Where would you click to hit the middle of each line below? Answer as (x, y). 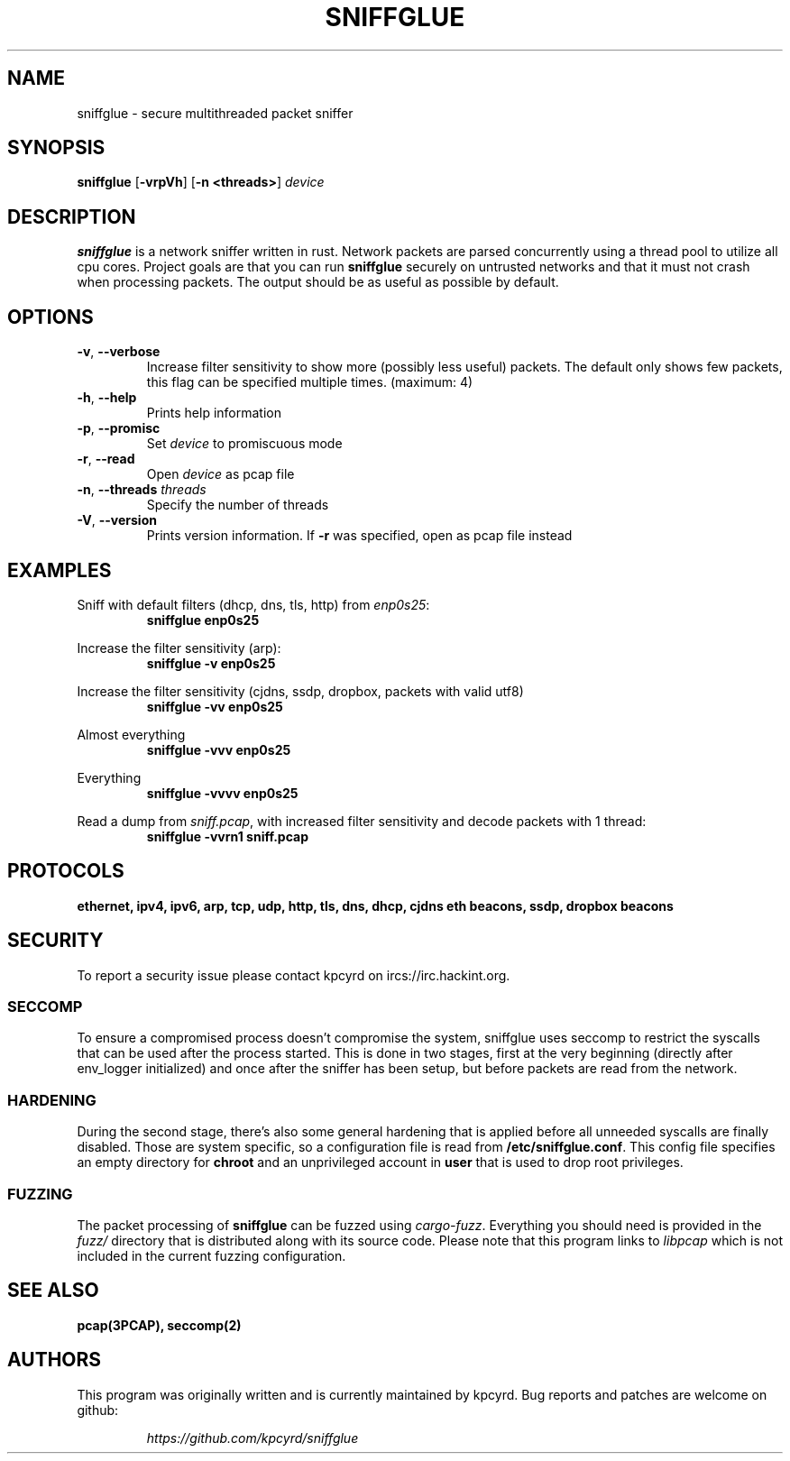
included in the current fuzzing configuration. (211, 1255)
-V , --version (117, 520)
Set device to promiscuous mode (244, 444)
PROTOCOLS (66, 871)
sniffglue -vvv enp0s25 (219, 749)
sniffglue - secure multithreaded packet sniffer (215, 113)
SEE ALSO (53, 1291)
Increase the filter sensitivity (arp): (179, 648)
